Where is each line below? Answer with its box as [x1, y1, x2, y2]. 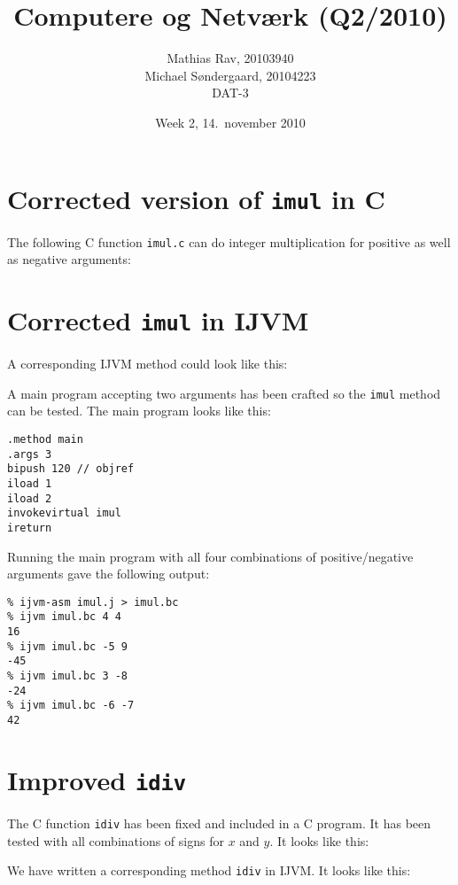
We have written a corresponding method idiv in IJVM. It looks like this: [7, 861, 411, 880]
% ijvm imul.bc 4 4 [7, 610, 121, 624]
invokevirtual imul [7, 507, 121, 520]
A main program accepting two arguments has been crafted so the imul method [7, 384, 441, 402]
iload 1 [7, 477, 52, 490]
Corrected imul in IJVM [7, 302, 309, 338]
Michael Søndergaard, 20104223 [144, 66, 316, 84]
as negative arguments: [7, 250, 131, 268]
